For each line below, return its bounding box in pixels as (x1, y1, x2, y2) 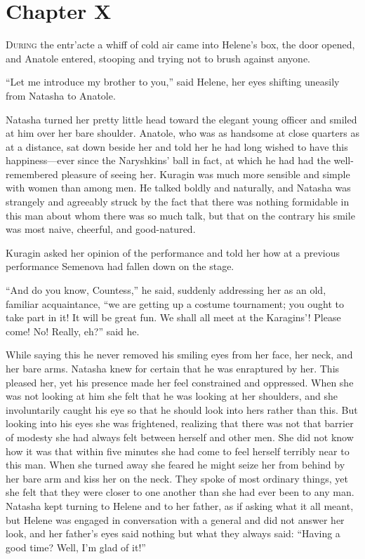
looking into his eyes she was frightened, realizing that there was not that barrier (6, 416, 354, 431)
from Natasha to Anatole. (6, 88, 116, 102)
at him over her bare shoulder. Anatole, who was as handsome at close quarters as (6, 126, 359, 140)
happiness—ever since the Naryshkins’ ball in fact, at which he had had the (6, 153, 331, 168)
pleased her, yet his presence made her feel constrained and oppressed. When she (6, 375, 354, 389)
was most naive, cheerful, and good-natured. (6, 222, 196, 236)
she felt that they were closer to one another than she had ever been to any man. (6, 485, 354, 499)
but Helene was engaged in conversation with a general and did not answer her (6, 512, 345, 527)
